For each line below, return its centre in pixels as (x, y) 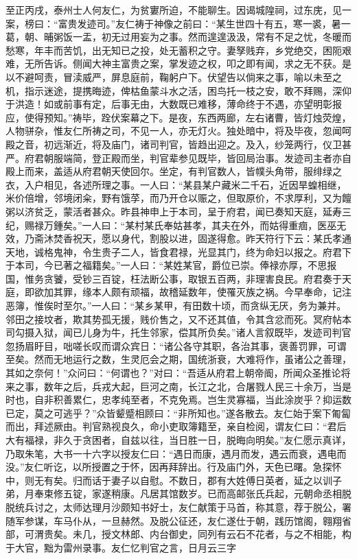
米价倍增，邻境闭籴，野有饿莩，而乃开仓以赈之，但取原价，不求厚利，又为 (174, 198)
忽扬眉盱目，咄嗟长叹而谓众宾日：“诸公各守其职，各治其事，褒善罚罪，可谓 (176, 345)
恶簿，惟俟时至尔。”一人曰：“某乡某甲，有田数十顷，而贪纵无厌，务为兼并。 (176, 306)
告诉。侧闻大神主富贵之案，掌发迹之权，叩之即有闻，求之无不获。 (193, 63)
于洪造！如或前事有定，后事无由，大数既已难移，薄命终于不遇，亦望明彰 (169, 104)
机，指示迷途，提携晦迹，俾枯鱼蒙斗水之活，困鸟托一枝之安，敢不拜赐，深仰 (178, 90)
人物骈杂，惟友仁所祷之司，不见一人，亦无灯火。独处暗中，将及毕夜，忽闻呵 (178, 131)
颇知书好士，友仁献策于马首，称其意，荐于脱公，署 (236, 507)
